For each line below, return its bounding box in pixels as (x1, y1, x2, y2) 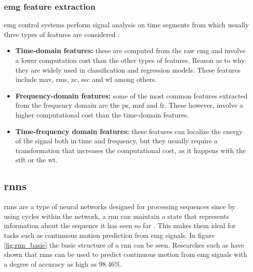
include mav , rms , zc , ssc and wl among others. (15, 74, 157, 84)
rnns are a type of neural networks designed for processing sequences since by (4, 201, 235, 212)
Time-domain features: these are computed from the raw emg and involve (15, 45, 246, 56)
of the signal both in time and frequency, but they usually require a (15, 136, 218, 146)
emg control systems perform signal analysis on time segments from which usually (4, 19, 249, 30)
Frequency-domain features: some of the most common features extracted (15, 90, 248, 100)
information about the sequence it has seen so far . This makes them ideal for (4, 220, 236, 231)
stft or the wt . (15, 155, 58, 165)
